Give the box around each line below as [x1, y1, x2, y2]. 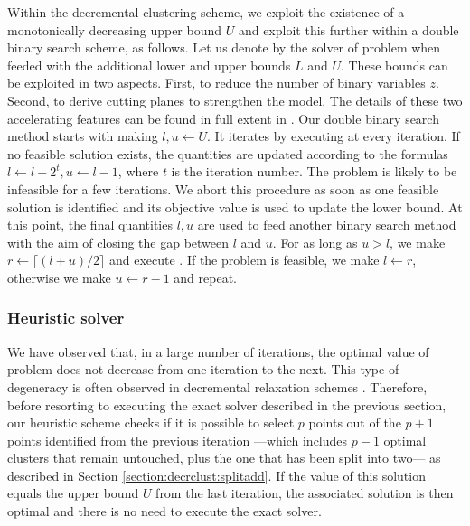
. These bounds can [340, 55, 448, 74]
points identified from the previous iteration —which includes [7, 430, 348, 449]
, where [117, 162, 159, 181]
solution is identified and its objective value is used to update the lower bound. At [7, 197, 463, 216]
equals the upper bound [7, 484, 139, 503]
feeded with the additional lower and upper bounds [7, 55, 291, 74]
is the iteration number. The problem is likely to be [171, 162, 457, 181]
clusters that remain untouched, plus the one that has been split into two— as [7, 448, 441, 467]
